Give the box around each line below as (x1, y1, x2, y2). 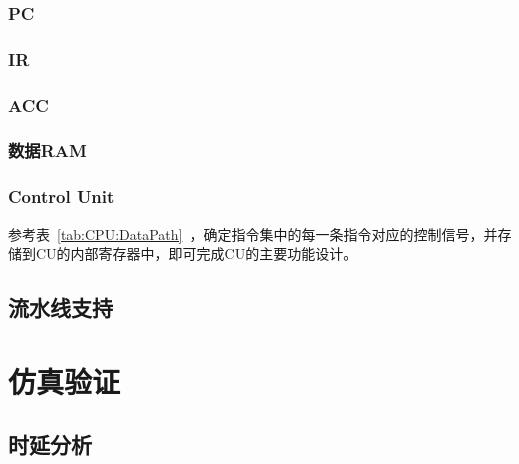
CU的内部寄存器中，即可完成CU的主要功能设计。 (35, 243, 358, 264)
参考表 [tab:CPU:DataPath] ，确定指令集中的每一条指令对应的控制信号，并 (8, 223, 498, 244)
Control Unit (8, 184, 115, 209)
